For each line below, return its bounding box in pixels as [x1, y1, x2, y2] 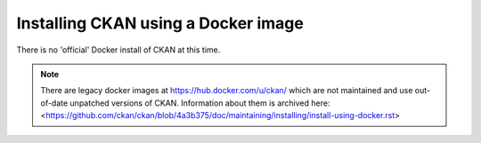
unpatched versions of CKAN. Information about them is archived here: [69, 98, 330, 108]
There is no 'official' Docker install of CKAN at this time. [16, 44, 221, 55]
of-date [40, 98, 69, 108]
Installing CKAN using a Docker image [16, 13, 305, 33]
